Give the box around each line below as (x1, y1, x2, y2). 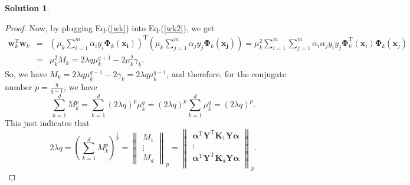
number (5, 80, 32, 92)
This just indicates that (5, 116, 90, 128)
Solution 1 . (5, 2, 50, 14)
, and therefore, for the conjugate (166, 67, 287, 80)
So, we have (5, 67, 47, 80)
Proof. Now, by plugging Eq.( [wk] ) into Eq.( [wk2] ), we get (5, 21, 215, 34)
